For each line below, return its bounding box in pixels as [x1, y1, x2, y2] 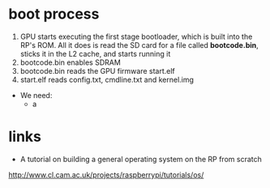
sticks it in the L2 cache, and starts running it [19, 49, 171, 58]
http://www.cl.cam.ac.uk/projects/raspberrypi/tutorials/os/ [8, 169, 204, 179]
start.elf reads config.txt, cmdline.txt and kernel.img [19, 75, 195, 84]
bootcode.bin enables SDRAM [19, 58, 122, 67]
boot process [8, 5, 100, 23]
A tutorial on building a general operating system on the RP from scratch [19, 154, 262, 164]
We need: [19, 90, 53, 100]
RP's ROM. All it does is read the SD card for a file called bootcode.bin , [19, 40, 259, 49]
